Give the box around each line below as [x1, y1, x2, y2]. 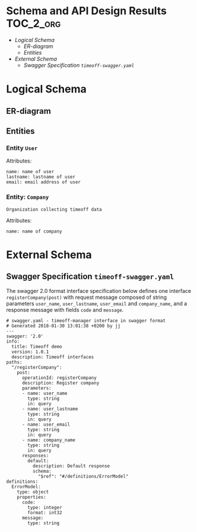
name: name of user [6, 169, 55, 175]
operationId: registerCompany [21, 375, 97, 381]
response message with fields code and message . [6, 306, 124, 313]
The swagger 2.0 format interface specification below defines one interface [6, 287, 192, 294]
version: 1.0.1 [11, 349, 49, 355]
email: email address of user [6, 179, 81, 185]
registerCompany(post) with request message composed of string [6, 294, 167, 301]
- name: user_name [21, 390, 68, 396]
